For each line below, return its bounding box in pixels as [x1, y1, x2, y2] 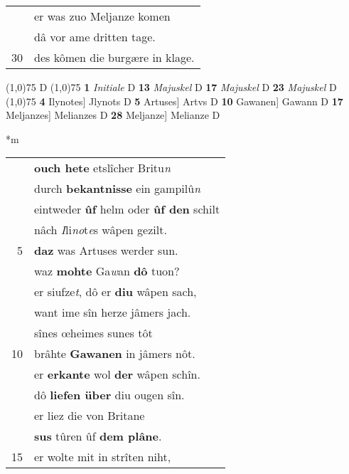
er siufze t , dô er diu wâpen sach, [34, 283, 197, 300]
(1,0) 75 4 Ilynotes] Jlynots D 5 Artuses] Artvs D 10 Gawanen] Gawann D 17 [6, 93, 343, 108]
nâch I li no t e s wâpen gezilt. [34, 221, 167, 238]
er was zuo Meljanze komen [34, 8, 171, 24]
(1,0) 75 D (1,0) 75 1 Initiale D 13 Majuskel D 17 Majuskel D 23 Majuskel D [6, 80, 337, 94]
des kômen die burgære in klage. [34, 49, 195, 65]
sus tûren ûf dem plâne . [34, 428, 162, 445]
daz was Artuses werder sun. [34, 242, 178, 259]
